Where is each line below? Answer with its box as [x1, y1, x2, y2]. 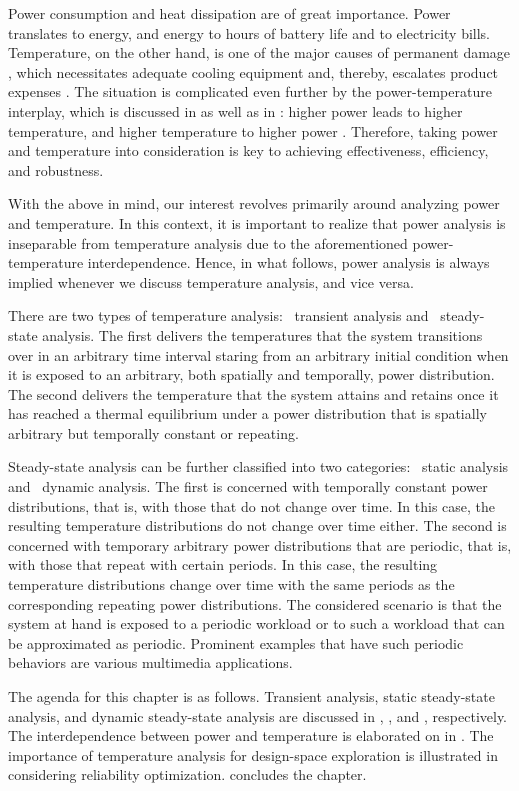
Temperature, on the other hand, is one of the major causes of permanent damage [8, 42, 511, 63]
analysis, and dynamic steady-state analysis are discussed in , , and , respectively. [8, 705, 507, 726]
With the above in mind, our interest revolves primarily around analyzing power [8, 193, 500, 214]
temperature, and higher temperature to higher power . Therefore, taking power [8, 120, 498, 141]
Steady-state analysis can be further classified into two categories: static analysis [8, 456, 509, 477]
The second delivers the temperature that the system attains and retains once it [8, 383, 499, 404]
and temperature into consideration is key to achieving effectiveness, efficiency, [8, 140, 489, 161]
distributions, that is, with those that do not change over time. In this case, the [8, 495, 496, 516]
